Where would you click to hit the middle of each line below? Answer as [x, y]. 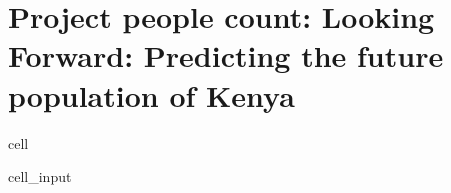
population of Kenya [151, 94]
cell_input [40, 176]
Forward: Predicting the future [226, 55]
